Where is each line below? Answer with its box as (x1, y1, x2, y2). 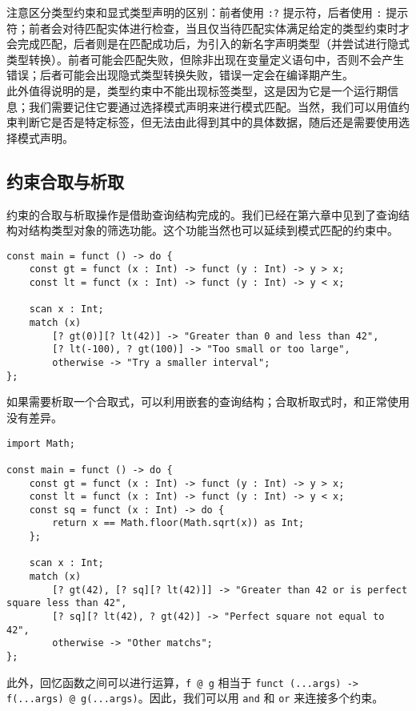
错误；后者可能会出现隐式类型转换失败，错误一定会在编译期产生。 (6, 66, 354, 83)
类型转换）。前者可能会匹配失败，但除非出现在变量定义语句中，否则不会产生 (6, 50, 404, 67)
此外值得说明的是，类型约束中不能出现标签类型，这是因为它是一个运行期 (6, 82, 387, 99)
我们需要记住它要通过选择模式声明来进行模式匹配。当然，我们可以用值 (28, 98, 398, 114)
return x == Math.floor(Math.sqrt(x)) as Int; (52, 517, 305, 529)
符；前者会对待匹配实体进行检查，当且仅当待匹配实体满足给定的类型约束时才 (6, 19, 410, 36)
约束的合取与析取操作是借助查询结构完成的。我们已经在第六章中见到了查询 (6, 206, 398, 223)
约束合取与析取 (6, 168, 124, 193)
